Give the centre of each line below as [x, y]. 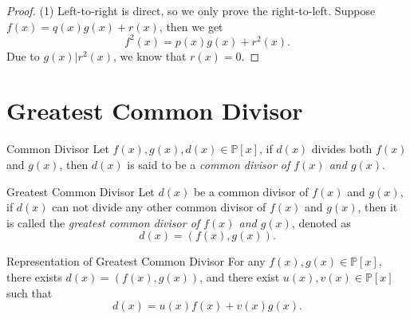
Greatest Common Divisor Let [81, 191]
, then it [378, 207]
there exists [34, 276]
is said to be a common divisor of [209, 164]
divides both [342, 149]
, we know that [150, 55]
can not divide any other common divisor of [159, 207]
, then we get [191, 26]
